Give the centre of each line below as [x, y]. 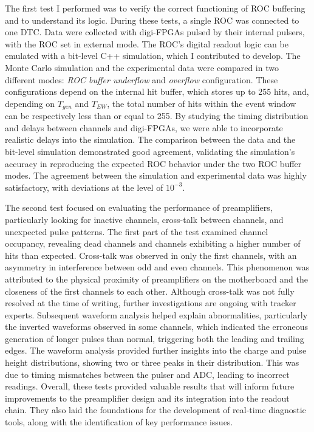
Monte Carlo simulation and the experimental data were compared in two [142, 67]
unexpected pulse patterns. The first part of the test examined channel [137, 231]
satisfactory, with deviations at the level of [84, 187]
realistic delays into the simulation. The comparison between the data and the [150, 139]
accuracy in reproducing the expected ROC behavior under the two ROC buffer [153, 163]
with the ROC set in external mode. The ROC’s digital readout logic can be [147, 43]
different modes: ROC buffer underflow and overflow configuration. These [142, 79]
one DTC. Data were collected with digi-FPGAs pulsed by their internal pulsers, [155, 32]
